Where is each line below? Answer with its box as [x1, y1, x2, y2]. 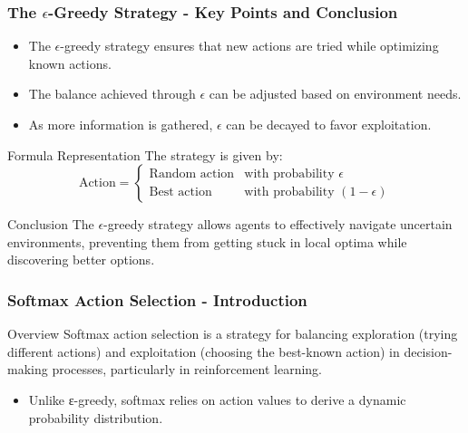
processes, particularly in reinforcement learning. [52, 360, 322, 379]
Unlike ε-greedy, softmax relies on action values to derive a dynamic [28, 390, 406, 409]
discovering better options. [7, 250, 155, 269]
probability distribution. [28, 408, 163, 427]
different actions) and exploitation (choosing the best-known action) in [7, 342, 400, 361]
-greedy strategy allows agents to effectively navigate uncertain [103, 215, 453, 234]
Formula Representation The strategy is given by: [7, 145, 283, 164]
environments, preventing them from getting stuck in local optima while [7, 232, 407, 251]
